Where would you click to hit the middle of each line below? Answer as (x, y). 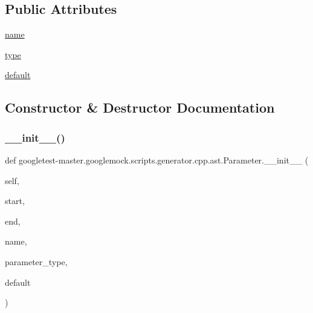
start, (15, 201)
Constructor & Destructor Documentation (140, 107)
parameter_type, (36, 261)
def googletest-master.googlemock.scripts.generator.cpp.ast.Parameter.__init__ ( (157, 160)
